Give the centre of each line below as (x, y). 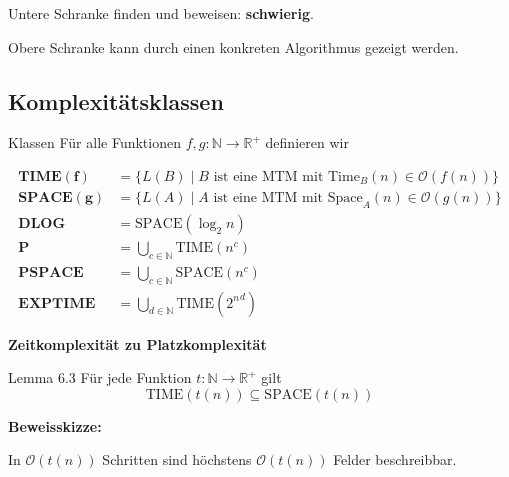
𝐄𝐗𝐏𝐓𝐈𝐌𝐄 (57, 303)
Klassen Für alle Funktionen (94, 142)
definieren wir (307, 142)
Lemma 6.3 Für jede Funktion (100, 377)
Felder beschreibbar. (395, 459)
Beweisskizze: (55, 425)
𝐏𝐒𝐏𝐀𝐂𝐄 (51, 272)
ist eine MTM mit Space (288, 198)
